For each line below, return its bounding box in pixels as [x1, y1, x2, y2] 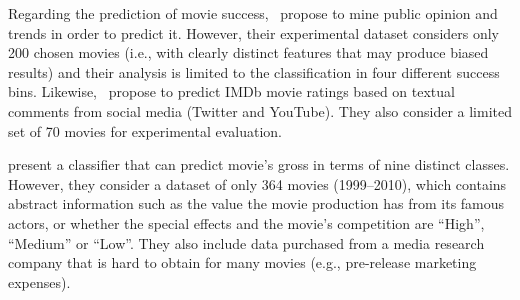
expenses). [8, 271, 71, 292]
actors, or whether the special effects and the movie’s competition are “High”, [8, 212, 485, 233]
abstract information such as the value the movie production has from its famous [8, 193, 505, 214]
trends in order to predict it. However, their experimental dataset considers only [8, 22, 500, 43]
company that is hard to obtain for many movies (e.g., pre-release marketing [8, 252, 477, 273]
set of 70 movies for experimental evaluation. [8, 120, 282, 141]
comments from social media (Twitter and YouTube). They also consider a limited [8, 100, 513, 121]
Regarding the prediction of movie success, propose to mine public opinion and [8, 3, 498, 23]
